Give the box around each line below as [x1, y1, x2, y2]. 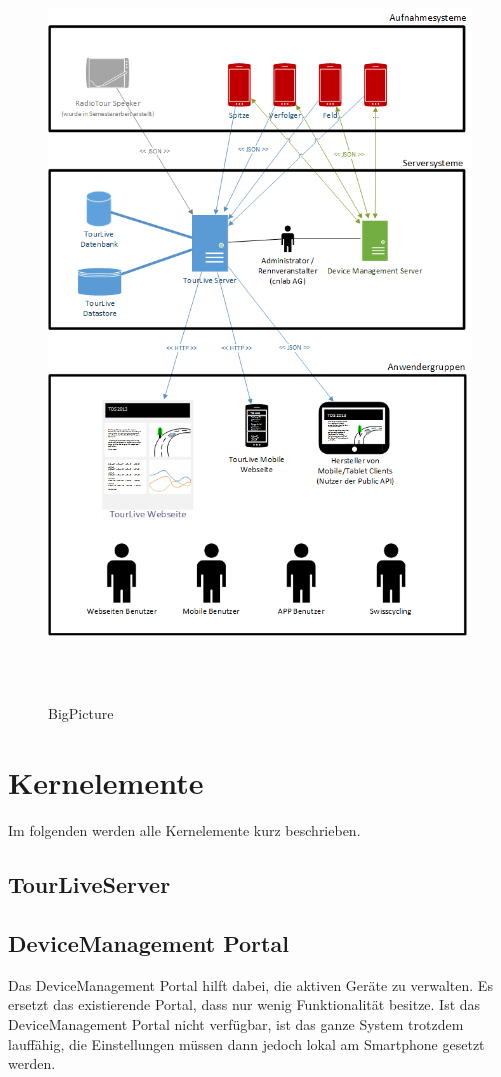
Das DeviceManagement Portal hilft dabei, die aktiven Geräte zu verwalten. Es [8, 974, 493, 995]
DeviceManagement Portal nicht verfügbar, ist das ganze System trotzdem [8, 1013, 464, 1034]
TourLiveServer [8, 869, 171, 900]
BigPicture [48, 703, 114, 724]
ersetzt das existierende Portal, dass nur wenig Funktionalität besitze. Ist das [8, 994, 481, 1015]
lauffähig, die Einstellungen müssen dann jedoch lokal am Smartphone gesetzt [8, 1033, 485, 1054]
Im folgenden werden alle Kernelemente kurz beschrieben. [8, 820, 361, 841]
